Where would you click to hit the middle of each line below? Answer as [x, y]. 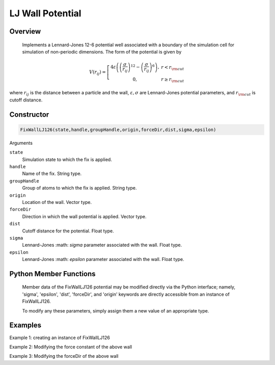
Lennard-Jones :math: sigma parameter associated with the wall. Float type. [102, 245]
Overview [25, 31]
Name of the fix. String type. [52, 174]
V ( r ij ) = [98, 73]
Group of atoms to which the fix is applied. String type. [79, 188]
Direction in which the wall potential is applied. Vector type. [85, 216]
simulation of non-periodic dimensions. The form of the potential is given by [102, 51]
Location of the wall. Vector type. [57, 202]
